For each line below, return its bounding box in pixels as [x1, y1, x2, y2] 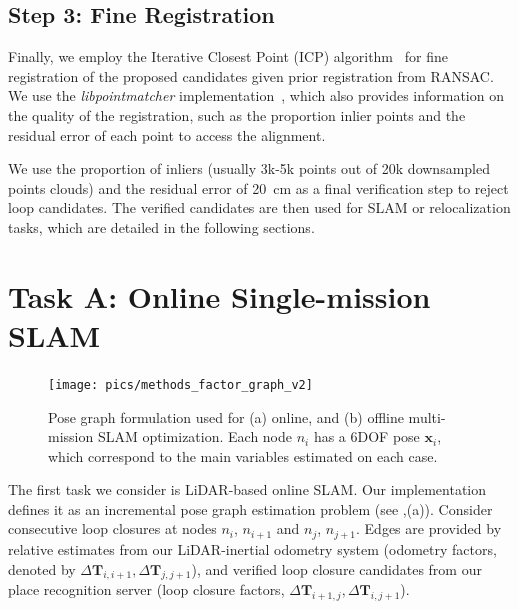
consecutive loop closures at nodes [8, 518, 217, 539]
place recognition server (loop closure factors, [8, 579, 285, 600]
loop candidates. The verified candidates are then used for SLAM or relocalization [8, 197, 511, 218]
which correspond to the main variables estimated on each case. [48, 445, 438, 466]
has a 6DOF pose [313, 426, 420, 447]
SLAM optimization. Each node [97, 426, 293, 447]
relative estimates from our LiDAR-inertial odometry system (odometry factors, [8, 538, 497, 559]
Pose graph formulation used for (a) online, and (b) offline [48, 406, 404, 427]
